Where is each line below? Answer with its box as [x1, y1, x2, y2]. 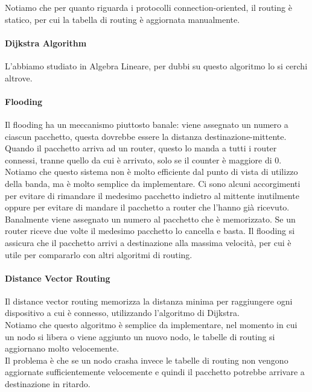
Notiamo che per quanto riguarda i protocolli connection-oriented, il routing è [5, 1, 292, 13]
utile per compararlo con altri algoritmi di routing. [5, 248, 193, 261]
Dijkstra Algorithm [5, 36, 87, 49]
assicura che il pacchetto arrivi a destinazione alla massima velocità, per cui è [5, 236, 291, 248]
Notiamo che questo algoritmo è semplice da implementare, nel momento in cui [5, 318, 298, 331]
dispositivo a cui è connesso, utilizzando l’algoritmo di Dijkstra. [5, 306, 240, 319]
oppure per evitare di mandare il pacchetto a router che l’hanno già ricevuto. [5, 201, 290, 213]
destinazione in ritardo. [5, 378, 91, 390]
